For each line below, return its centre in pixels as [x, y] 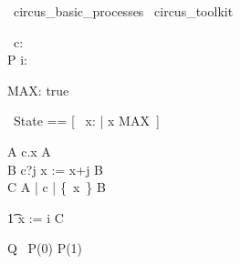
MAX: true [38, 90]
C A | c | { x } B [57, 187]
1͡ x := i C [36, 217]
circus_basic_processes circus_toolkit [123, 11]
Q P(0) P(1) [45, 248]
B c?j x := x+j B [55, 169]
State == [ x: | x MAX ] [86, 121]
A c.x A [29, 151]
